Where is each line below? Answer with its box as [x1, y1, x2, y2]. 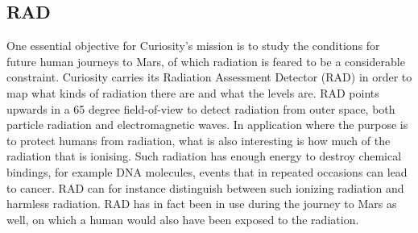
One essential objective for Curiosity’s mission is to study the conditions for [6, 37, 380, 54]
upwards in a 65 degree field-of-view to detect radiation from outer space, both [6, 100, 395, 117]
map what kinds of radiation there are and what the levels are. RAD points [6, 84, 379, 101]
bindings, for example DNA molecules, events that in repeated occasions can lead [6, 163, 408, 180]
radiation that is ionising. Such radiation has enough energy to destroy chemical [6, 148, 402, 164]
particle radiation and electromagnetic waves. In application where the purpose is [6, 116, 408, 133]
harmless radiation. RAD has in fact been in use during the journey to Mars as [6, 195, 397, 212]
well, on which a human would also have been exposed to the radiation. [6, 210, 359, 227]
